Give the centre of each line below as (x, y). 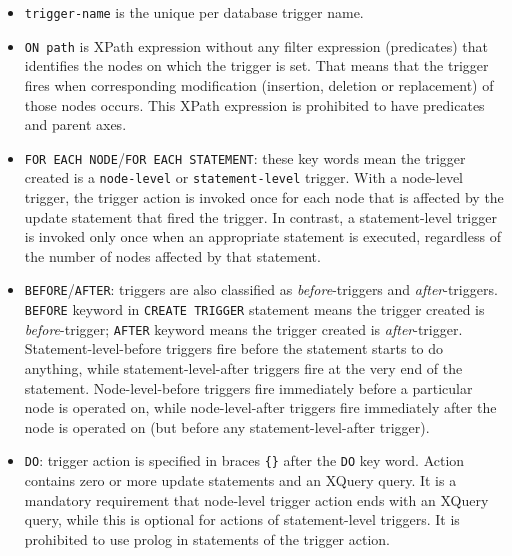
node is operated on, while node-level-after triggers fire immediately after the (260, 407)
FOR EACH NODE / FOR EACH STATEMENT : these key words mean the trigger (245, 157)
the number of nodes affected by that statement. (172, 255)
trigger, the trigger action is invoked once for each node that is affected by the (264, 197)
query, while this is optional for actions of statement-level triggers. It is (242, 519)
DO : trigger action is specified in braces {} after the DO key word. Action (244, 460)
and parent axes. (75, 124)
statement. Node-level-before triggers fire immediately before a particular (248, 387)
